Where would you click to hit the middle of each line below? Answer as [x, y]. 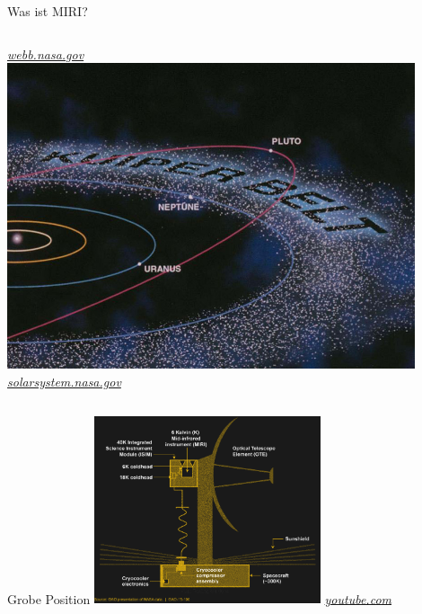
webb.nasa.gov [46, 53]
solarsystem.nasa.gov [64, 381]
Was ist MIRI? [48, 11]
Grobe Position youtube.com [200, 598]
